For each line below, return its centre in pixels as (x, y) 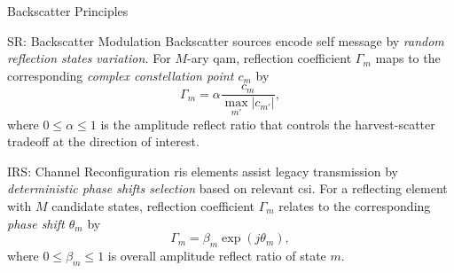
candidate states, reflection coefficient (153, 206)
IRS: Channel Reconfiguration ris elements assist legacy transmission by (203, 171)
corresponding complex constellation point (121, 75)
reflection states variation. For (89, 58)
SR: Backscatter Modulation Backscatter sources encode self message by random (226, 40)
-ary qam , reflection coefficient (269, 58)
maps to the (408, 58)
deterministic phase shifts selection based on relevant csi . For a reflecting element (227, 188)
